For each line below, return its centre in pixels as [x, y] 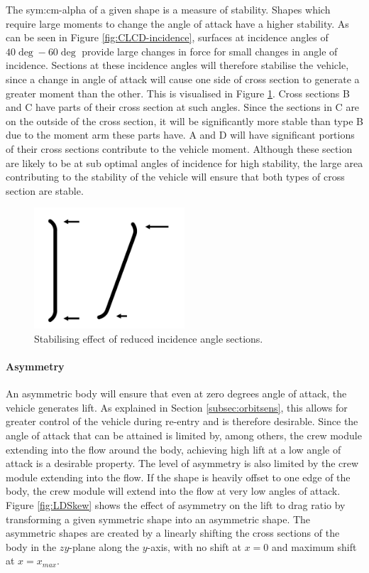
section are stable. [45, 190]
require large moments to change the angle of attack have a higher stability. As [177, 23]
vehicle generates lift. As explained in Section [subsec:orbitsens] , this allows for [177, 407]
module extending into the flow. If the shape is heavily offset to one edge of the [178, 477]
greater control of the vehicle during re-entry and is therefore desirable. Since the [182, 421]
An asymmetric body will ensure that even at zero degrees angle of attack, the [176, 393]
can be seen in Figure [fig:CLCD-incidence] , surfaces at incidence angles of [167, 37]
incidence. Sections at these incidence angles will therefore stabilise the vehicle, [177, 65]
